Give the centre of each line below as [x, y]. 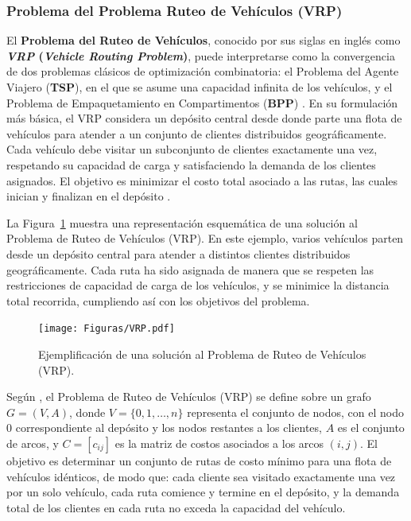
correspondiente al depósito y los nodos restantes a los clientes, [169, 428]
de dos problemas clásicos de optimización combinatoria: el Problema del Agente [203, 71]
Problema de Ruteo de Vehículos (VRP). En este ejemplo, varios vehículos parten [205, 238]
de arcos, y [33, 443]
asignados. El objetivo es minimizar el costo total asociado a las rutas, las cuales [202, 180]
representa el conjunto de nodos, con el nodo [296, 412]
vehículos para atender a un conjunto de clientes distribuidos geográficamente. [197, 133]
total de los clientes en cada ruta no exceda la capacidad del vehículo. [176, 507]
